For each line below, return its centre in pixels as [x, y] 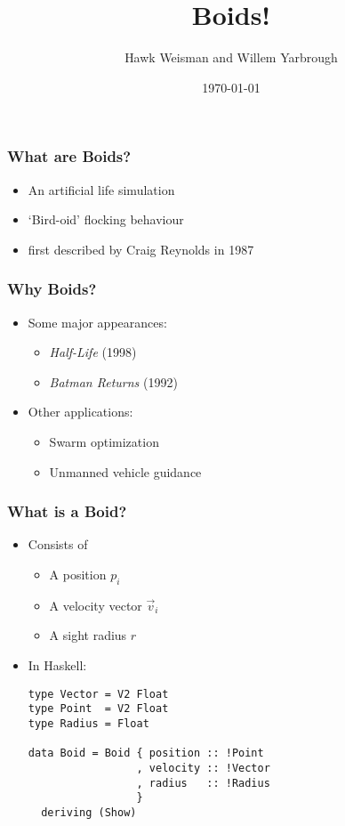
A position [78, 574]
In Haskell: [57, 664]
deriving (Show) [89, 812]
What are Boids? [69, 156]
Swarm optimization [104, 441]
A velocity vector [96, 605]
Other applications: [80, 412]
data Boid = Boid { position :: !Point [146, 753]
